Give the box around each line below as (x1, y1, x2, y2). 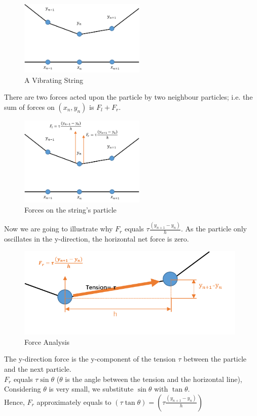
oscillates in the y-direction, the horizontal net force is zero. (4, 233, 189, 244)
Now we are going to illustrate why (4, 223, 113, 234)
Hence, (4, 396, 25, 407)
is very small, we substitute (49, 383, 134, 394)
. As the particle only (180, 223, 247, 234)
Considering (4, 383, 41, 394)
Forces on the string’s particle (24, 204, 117, 215)
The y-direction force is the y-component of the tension (4, 353, 176, 364)
